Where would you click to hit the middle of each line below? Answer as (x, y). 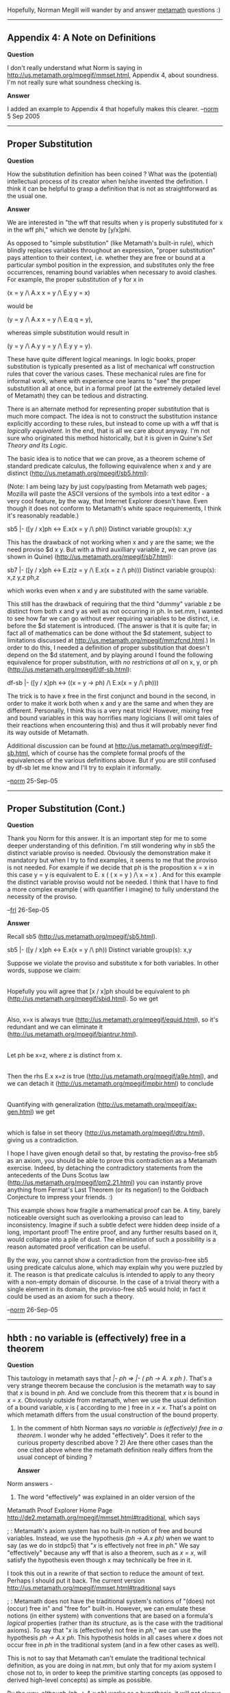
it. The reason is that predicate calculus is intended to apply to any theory (111, 1275)
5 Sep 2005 (24, 116)
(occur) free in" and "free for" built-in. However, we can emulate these (106, 1609)
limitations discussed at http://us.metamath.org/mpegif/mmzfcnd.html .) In (111, 640)
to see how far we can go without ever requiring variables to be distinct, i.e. (114, 618)
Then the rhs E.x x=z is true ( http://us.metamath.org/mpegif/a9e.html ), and (113, 1077)
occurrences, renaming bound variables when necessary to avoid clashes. (112, 272)
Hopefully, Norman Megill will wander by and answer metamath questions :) (114, 10)
